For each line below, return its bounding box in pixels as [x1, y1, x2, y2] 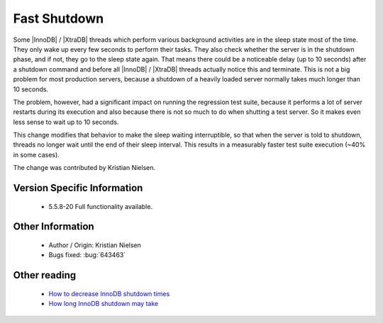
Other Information [13, 220, 95, 233]
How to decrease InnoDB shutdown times [48, 289, 170, 297]
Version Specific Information [13, 182, 143, 194]
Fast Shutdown [13, 11, 104, 26]
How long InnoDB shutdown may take [48, 300, 159, 308]
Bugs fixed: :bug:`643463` [48, 251, 126, 259]
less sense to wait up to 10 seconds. [13, 118, 119, 126]
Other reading [13, 269, 77, 281]
